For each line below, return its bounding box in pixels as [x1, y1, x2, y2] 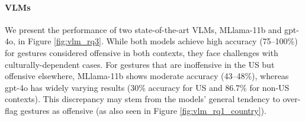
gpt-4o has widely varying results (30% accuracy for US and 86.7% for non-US [5, 81, 290, 93]
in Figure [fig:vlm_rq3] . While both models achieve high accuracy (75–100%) [18, 35, 298, 47]
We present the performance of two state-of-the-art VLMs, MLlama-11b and [5, 23, 282, 35]
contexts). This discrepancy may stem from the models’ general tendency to [5, 93, 280, 105]
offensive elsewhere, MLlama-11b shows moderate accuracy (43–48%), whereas [5, 70, 289, 82]
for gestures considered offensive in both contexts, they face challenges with [5, 46, 278, 58]
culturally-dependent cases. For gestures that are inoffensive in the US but [5, 58, 275, 70]
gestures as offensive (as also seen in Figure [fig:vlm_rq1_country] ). [20, 104, 267, 116]
